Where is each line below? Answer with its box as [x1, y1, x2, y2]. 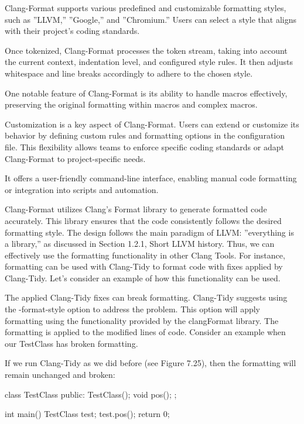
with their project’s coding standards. [5, 25, 140, 37]
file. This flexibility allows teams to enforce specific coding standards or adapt [5, 140, 284, 153]
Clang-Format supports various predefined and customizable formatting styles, [5, 2, 286, 13]
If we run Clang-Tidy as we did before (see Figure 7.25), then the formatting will [5, 357, 296, 369]
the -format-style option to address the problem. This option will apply [5, 303, 261, 315]
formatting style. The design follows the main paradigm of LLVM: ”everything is [5, 226, 294, 238]
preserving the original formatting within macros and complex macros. [5, 98, 258, 111]
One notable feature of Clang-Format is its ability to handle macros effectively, [5, 87, 288, 99]
